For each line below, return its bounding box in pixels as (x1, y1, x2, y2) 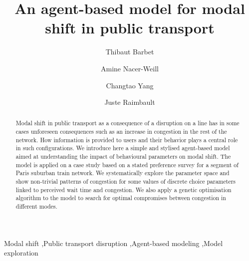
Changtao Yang (106, 80, 154, 90)
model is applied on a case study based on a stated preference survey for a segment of (15, 160, 239, 169)
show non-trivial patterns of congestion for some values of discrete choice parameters (15, 177, 236, 186)
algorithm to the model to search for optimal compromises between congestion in (15, 194, 226, 202)
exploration (4, 248, 38, 258)
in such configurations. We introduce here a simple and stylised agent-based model (15, 144, 230, 152)
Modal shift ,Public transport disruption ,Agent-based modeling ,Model (4, 238, 223, 248)
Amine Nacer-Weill (101, 63, 159, 73)
